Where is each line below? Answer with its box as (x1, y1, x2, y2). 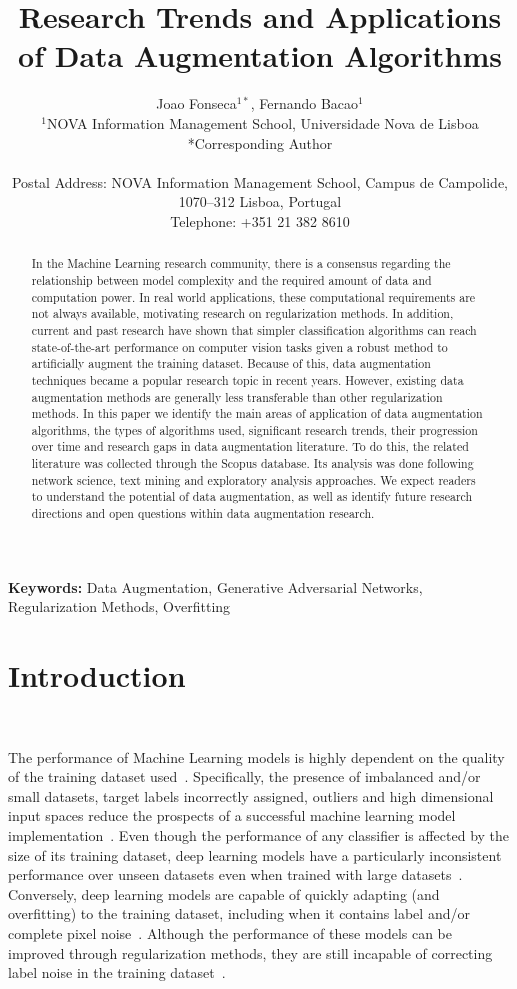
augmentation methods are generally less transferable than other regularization (31, 388, 443, 405)
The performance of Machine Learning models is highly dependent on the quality (8, 746, 505, 767)
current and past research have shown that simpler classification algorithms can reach (31, 321, 477, 338)
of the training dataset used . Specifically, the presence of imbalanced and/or (8, 766, 481, 787)
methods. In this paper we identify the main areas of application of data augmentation (31, 405, 483, 422)
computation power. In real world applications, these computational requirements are (31, 288, 476, 305)
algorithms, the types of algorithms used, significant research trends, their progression (31, 421, 478, 438)
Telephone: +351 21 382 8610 (170, 210, 350, 231)
